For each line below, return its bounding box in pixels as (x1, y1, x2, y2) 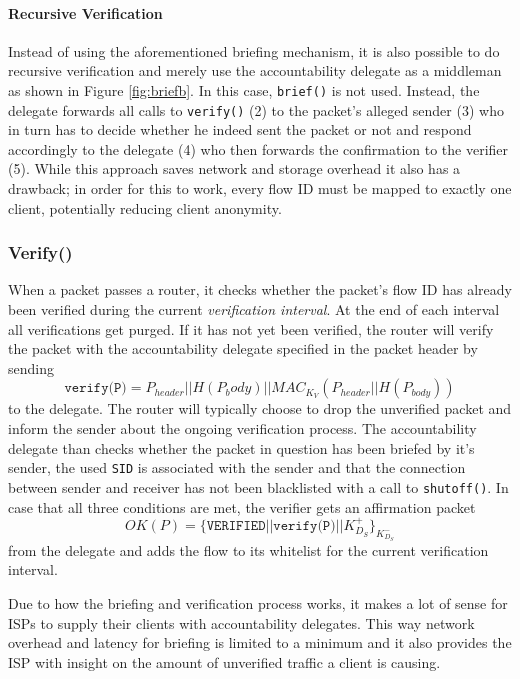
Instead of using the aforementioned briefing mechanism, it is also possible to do (8, 40, 500, 61)
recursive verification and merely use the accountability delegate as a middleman (8, 60, 502, 81)
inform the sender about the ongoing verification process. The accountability (8, 418, 477, 439)
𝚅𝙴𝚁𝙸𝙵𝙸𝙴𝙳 (206, 518, 266, 533)
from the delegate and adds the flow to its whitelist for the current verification (8, 539, 489, 560)
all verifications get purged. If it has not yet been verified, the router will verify (8, 318, 494, 339)
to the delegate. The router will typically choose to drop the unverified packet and (8, 398, 512, 419)
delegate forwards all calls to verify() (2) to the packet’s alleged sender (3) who (8, 99, 504, 120)
